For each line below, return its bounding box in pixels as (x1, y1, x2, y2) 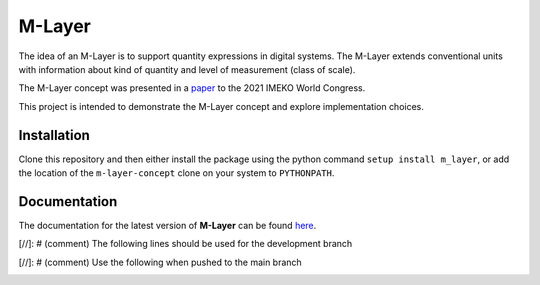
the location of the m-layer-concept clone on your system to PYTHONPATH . (18, 167, 335, 179)
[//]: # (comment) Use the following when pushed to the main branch (18, 256, 302, 268)
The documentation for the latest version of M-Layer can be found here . (18, 219, 317, 231)
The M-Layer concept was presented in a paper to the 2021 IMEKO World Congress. (18, 82, 366, 94)
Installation (18, 126, 90, 144)
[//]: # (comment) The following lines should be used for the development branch (18, 238, 353, 250)
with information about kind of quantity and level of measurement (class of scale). (18, 63, 356, 75)
